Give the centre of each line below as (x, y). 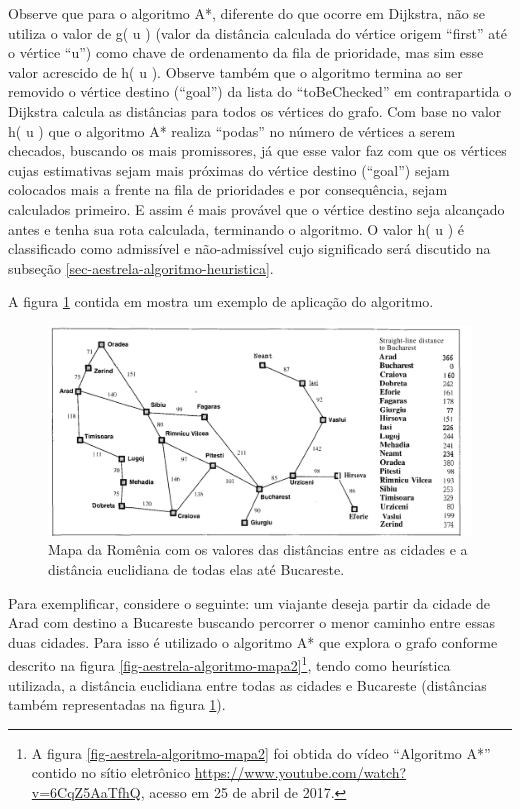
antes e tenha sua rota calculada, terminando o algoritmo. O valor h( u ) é (236, 228)
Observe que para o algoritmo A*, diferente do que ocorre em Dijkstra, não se (247, 13)
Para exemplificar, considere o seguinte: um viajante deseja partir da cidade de (249, 602)
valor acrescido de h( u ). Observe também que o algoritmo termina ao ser (235, 71)
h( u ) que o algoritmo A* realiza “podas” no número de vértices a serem (232, 130)
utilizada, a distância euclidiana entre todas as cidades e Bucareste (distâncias (247, 684)
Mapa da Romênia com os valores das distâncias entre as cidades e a (258, 549)
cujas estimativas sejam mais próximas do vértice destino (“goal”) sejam (229, 169)
